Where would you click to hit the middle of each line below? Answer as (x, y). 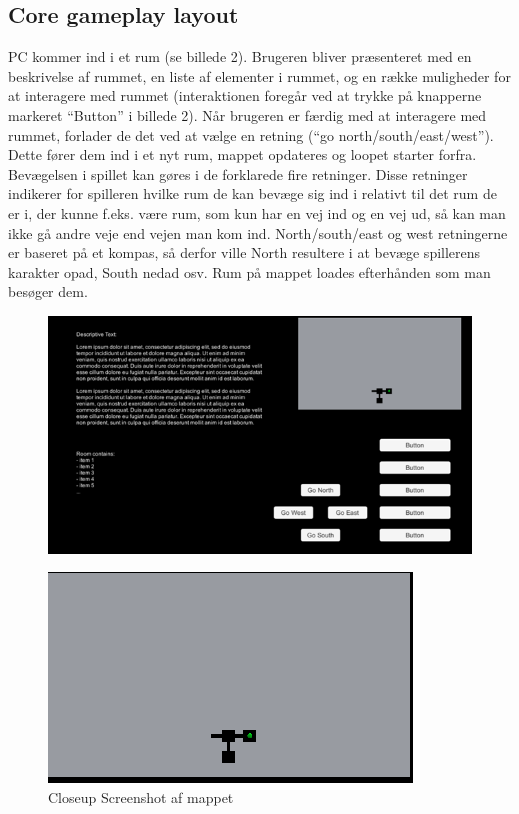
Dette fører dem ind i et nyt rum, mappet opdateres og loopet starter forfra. (242, 154)
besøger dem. (48, 291)
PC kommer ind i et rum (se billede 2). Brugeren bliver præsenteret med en (240, 56)
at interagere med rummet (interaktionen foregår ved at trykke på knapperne (245, 95)
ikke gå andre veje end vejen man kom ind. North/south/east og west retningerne (258, 232)
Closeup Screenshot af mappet (141, 796)
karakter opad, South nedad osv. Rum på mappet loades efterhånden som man (249, 271)
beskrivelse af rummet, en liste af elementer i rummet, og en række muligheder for (259, 75)
